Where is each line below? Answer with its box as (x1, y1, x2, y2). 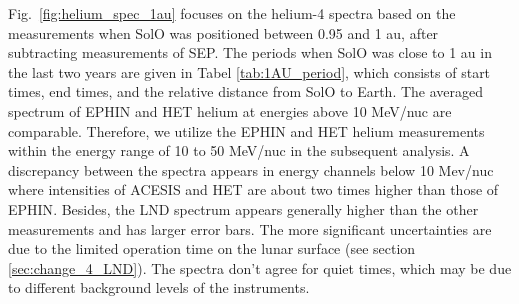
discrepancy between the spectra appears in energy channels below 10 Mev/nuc (8, 159, 494, 180)
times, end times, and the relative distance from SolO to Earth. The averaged (8, 81, 484, 102)
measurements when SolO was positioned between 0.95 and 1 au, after (8, 22, 439, 43)
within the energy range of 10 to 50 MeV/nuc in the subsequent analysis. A (8, 140, 470, 161)
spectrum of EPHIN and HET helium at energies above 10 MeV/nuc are (8, 100, 452, 121)
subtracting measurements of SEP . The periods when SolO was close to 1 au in (8, 42, 492, 63)
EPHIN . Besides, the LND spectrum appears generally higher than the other (8, 198, 479, 219)
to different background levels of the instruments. (8, 277, 310, 298)
